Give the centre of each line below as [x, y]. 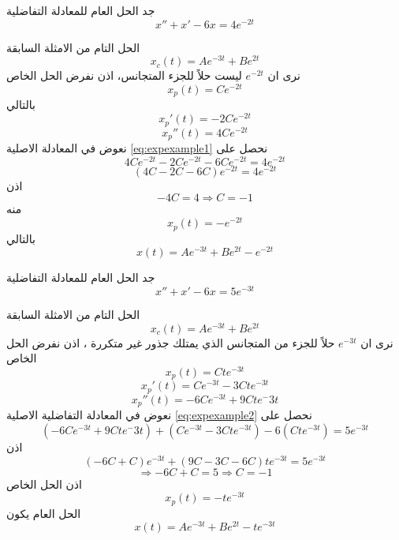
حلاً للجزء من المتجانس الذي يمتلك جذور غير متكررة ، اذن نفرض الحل [171, 342]
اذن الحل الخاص [44, 484]
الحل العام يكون [44, 513]
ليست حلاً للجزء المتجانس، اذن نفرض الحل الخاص [124, 75]
